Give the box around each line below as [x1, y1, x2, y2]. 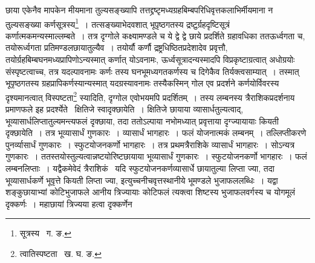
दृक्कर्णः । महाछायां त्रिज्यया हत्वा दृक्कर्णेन [5, 197, 132, 210]
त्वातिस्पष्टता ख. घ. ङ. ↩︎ [19, 247, 102, 259]
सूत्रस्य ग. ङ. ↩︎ [19, 227, 72, 239]
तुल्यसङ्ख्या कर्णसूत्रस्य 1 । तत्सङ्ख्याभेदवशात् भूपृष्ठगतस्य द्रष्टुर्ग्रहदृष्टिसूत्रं [5, 16, 230, 30]
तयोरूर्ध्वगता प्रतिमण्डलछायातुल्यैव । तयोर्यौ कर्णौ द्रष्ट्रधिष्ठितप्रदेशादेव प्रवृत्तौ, [5, 41, 228, 54]
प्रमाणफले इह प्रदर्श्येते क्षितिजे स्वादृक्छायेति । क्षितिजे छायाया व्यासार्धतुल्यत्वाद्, [5, 103, 244, 115]
